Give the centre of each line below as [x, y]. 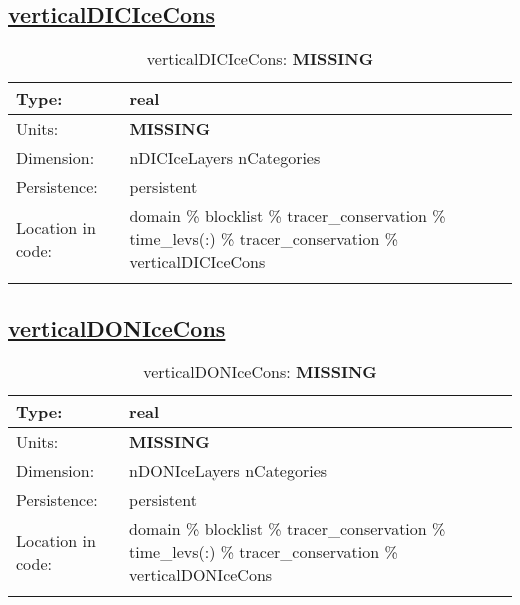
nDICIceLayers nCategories [225, 158]
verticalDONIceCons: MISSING [260, 372]
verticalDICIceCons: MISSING [260, 59]
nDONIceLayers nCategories [228, 471]
